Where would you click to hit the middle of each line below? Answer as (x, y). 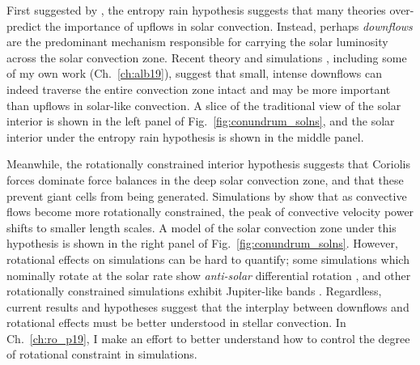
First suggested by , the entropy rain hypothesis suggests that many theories (196, 10)
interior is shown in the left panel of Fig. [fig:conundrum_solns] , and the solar (201, 121)
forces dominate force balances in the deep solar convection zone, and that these (205, 179)
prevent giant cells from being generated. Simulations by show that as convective (207, 195)
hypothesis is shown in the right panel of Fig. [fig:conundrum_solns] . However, (202, 243)
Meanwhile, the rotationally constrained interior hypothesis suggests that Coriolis (208, 164)
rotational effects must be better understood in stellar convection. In (176, 323)
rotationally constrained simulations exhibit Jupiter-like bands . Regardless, (194, 291)
